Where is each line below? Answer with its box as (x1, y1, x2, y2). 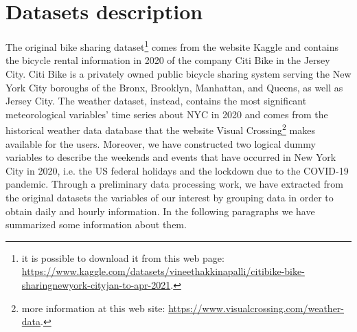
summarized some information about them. (5, 217, 187, 232)
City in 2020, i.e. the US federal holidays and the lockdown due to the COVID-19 (5, 163, 349, 177)
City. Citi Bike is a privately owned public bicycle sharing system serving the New (5, 66, 352, 80)
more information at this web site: (21, 300, 165, 315)
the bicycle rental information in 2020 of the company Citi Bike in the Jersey (5, 53, 330, 67)
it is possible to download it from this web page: (21, 250, 224, 265)
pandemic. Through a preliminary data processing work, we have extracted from (5, 177, 343, 191)
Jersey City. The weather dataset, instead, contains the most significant (5, 93, 307, 108)
